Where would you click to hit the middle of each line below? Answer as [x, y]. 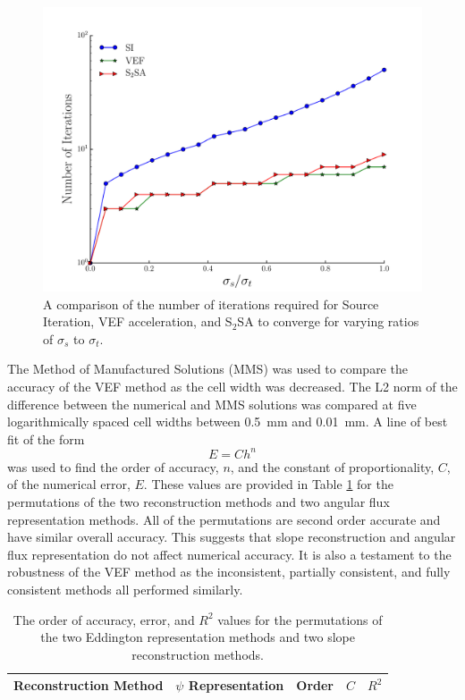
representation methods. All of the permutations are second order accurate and [224, 519]
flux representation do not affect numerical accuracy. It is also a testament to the [229, 554]
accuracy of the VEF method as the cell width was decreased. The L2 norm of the [232, 386]
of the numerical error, [69, 484]
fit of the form [46, 439]
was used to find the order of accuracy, [113, 466]
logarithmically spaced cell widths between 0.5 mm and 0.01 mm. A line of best [228, 422]
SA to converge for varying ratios [328, 321]
